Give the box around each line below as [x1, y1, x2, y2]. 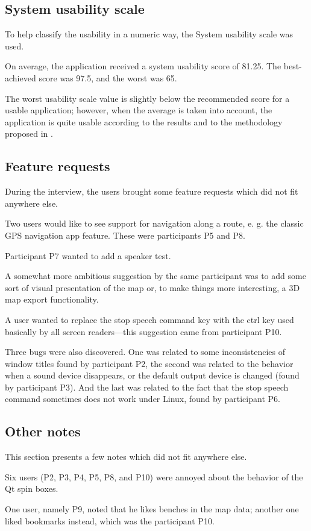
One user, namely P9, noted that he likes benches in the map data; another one [5, 503, 299, 515]
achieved [5, 71, 36, 84]
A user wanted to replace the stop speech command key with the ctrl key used [5, 313, 294, 325]
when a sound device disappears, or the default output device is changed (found [5, 369, 300, 382]
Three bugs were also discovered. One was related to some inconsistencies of [5, 345, 286, 358]
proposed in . [5, 127, 53, 140]
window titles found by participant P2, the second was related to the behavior [5, 357, 294, 369]
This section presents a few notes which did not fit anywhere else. [5, 450, 247, 463]
